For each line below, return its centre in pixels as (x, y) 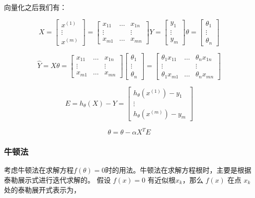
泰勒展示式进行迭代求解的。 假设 (57, 180)
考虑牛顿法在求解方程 (39, 170)
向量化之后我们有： (35, 7)
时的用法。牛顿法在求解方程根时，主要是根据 (178, 170)
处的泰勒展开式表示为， (42, 189)
